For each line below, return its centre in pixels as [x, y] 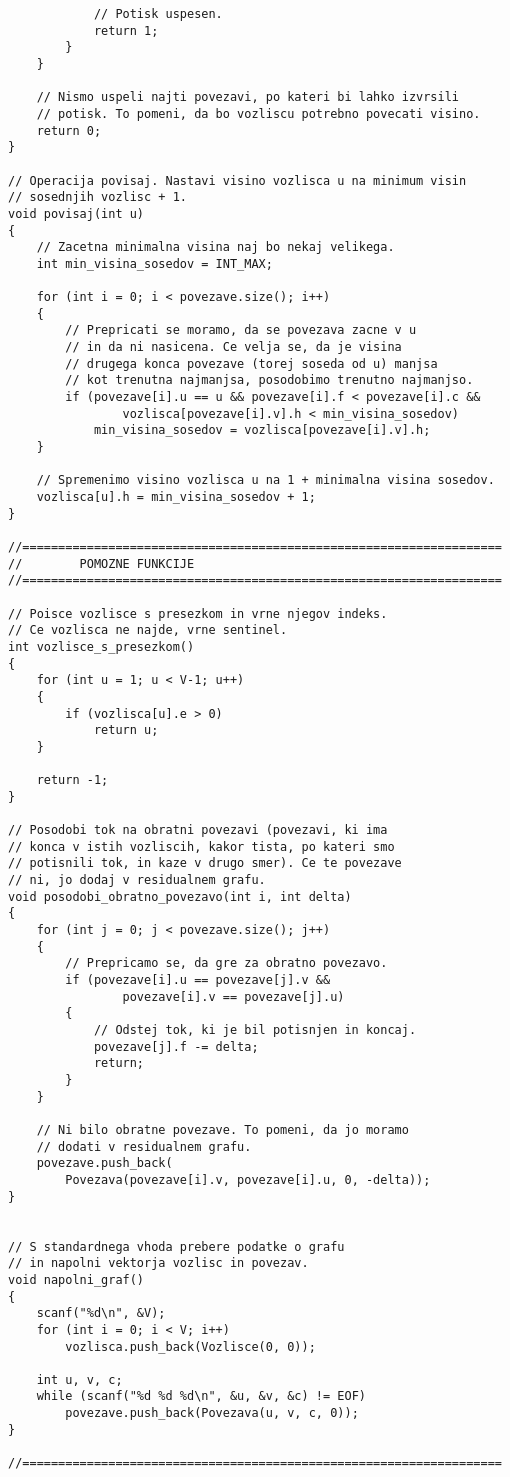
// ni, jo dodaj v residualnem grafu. [137, 880]
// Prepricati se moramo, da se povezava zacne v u [241, 330]
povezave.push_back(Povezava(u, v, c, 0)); [212, 1413]
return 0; [69, 130]
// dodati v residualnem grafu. [144, 1146]
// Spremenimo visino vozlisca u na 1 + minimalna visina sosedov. [265, 480]
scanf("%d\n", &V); [101, 1313]
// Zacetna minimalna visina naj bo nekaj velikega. [215, 247]
